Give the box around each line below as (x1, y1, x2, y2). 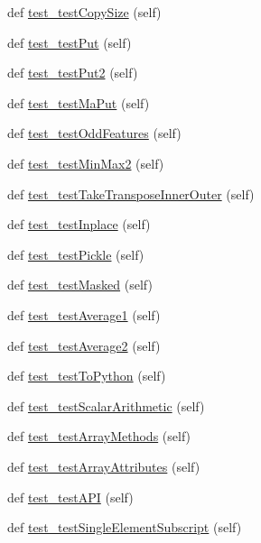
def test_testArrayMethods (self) (7, 427, 191, 446)
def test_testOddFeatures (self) (7, 124, 182, 143)
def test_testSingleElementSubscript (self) (7, 518, 242, 537)
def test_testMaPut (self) (7, 93, 150, 112)
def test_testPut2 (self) (7, 63, 138, 82)
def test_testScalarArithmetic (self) (7, 396, 205, 415)
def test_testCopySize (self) (7, 3, 162, 21)
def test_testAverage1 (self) (7, 305, 161, 324)
